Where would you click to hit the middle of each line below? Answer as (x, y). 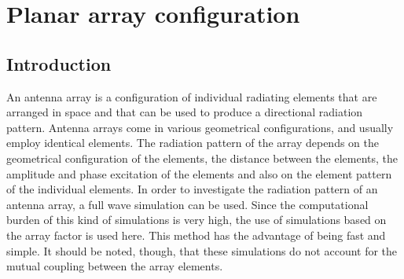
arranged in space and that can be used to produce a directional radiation (185, 112)
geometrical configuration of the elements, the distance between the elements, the (202, 158)
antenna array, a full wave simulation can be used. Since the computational (187, 204)
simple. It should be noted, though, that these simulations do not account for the (202, 250)
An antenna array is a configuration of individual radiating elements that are (192, 96)
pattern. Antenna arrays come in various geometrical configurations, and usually (200, 127)
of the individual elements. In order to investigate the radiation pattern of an (192, 189)
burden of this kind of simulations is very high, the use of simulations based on (196, 220)
